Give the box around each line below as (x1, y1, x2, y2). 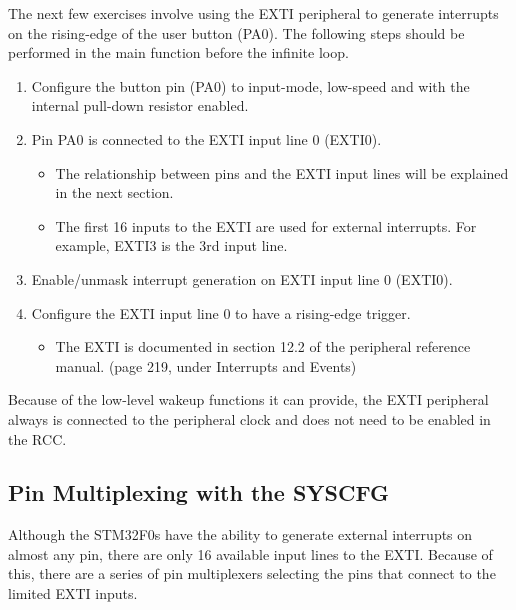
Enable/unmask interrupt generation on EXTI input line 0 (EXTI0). (31, 268, 453, 289)
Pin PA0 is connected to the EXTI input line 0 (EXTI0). (31, 128, 382, 149)
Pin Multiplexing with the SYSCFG (8, 477, 389, 508)
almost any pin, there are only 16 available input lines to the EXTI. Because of (8, 543, 493, 564)
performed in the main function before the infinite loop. (8, 42, 349, 63)
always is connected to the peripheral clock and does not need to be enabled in (8, 408, 491, 429)
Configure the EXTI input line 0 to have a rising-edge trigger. (31, 302, 411, 323)
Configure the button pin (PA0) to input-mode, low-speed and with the (31, 75, 470, 96)
